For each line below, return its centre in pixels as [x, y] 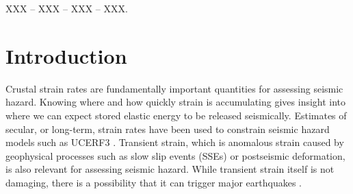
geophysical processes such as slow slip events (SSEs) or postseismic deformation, [175, 155]
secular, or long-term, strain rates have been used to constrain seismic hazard [168, 129]
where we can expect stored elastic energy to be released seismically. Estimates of [176, 115]
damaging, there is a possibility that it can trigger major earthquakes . [154, 182]
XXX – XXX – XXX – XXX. [67, 8]
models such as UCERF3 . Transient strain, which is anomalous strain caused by [175, 142]
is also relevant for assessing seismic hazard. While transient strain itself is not [170, 169]
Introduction [66, 55]
